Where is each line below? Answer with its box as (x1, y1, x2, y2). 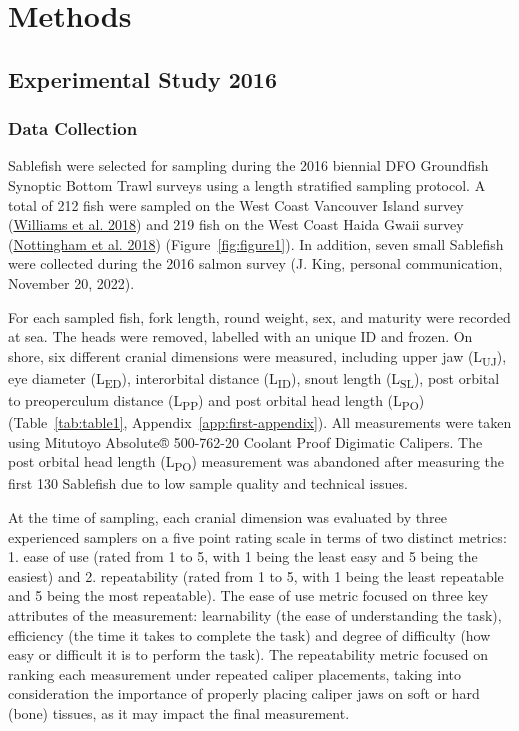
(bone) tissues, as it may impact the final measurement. (8, 702, 350, 723)
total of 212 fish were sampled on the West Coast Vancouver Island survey (8, 194, 464, 215)
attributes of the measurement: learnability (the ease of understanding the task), (8, 604, 502, 625)
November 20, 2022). (8, 272, 135, 293)
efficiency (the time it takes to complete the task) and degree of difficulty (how (8, 624, 491, 645)
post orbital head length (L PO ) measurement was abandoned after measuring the (8, 451, 505, 475)
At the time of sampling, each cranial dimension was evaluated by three (8, 507, 447, 527)
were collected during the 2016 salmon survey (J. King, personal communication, (8, 253, 503, 274)
